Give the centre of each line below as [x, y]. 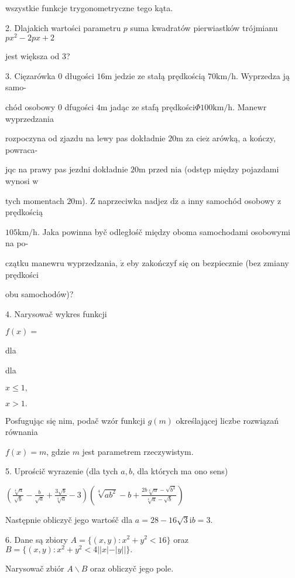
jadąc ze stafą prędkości [152, 107]
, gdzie [58, 451]
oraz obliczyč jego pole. [132, 568]
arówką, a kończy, [244, 138]
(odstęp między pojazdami [231, 169]
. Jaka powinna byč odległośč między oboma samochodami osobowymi [164, 231]
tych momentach [35, 200]
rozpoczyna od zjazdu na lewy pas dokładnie [85, 138]
